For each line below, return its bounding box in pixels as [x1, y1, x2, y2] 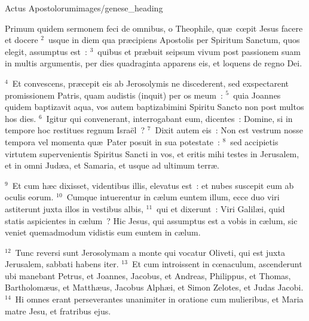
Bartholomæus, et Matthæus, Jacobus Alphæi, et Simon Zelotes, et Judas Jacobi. [5, 281, 304, 294]
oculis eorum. [5, 191, 54, 203]
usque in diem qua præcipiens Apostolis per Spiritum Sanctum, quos [48, 33, 300, 46]
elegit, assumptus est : [5, 45, 87, 57]
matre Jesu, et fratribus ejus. [5, 304, 111, 317]
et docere [5, 33, 38, 46]
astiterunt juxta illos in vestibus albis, [5, 202, 143, 215]
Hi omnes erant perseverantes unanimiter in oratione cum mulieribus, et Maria [15, 293, 304, 305]
